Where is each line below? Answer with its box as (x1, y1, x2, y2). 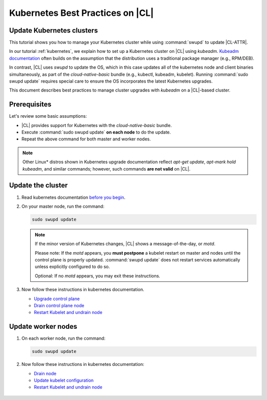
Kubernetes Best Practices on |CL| (9, 7, 154, 18)
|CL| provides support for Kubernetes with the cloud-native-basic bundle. (21, 122, 172, 128)
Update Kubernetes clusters (9, 26, 98, 35)
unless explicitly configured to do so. (35, 264, 110, 269)
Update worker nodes (9, 322, 78, 331)
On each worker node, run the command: (21, 335, 106, 341)
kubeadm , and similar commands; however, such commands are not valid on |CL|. (22, 166, 190, 172)
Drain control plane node (34, 303, 85, 309)
